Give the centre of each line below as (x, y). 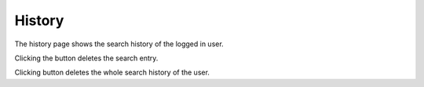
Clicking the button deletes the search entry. (86, 58)
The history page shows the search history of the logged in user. (119, 44)
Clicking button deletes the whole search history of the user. (112, 72)
